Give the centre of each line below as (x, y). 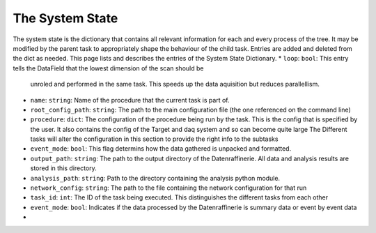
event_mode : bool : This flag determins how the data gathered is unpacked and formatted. (161, 149)
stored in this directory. (63, 168)
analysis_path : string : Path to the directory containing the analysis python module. (155, 178)
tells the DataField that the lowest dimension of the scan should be (108, 68)
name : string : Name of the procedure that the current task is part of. (130, 100)
